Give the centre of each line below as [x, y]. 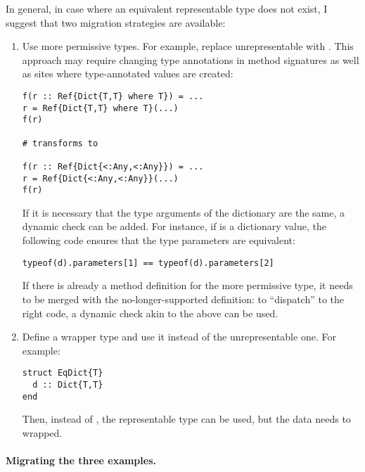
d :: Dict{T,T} [68, 384]
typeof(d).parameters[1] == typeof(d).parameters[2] [148, 263]
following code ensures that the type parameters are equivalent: [159, 240]
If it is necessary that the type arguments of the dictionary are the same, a [184, 212]
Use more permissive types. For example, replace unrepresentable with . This [188, 46]
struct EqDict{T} [63, 373]
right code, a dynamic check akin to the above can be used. [150, 313]
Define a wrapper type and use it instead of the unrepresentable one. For [179, 337]
